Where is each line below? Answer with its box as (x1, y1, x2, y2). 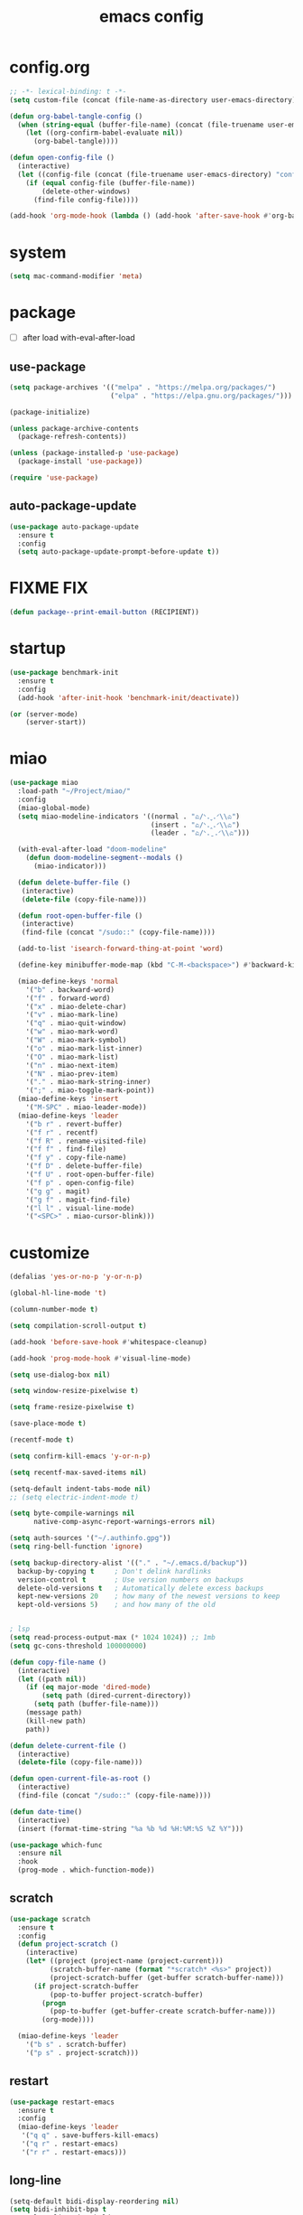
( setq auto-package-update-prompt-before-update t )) (17, 547, 220, 556)
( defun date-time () (9, 1807, 83, 1817)
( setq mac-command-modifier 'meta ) (9, 272, 143, 281)
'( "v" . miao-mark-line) (25, 1010, 119, 1020)
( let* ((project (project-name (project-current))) (25, 1957, 224, 1966)
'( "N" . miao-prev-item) (25, 1069, 119, 1079)
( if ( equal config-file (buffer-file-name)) (25, 178, 196, 187)
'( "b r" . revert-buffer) (25, 1119, 124, 1128)
